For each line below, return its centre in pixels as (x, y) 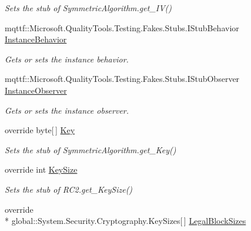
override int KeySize (41, 169)
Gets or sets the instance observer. (67, 110)
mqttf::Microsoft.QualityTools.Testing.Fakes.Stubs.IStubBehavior (122, 27)
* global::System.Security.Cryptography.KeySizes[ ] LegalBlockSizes (125, 221)
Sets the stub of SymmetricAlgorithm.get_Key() (91, 149)
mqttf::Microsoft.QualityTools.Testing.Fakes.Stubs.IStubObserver (122, 79)
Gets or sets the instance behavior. (67, 59)
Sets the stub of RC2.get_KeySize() (69, 189)
